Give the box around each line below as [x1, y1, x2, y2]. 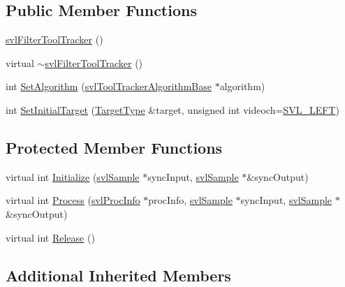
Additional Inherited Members [6, 264, 231, 286]
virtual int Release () [6, 230, 95, 244]
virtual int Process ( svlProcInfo [6, 193, 140, 207]
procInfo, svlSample [148, 193, 233, 207]
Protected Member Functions [6, 136, 223, 158]
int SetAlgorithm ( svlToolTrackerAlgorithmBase [6, 79, 212, 94]
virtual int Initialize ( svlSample [6, 169, 140, 184]
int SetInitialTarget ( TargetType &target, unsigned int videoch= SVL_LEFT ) [6, 102, 339, 117]
